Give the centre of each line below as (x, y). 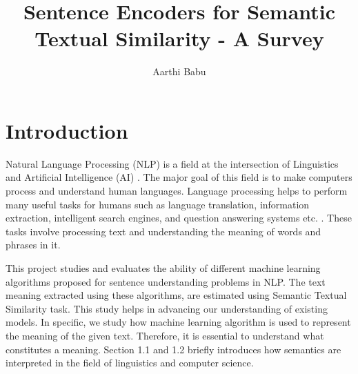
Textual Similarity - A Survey (179, 38)
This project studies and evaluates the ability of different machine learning (163, 268)
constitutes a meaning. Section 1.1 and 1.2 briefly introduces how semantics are (173, 349)
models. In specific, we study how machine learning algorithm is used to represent (178, 322)
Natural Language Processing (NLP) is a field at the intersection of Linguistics (172, 163)
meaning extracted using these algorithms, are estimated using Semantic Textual (176, 295)
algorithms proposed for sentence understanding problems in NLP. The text (166, 281)
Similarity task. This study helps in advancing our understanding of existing (167, 308)
